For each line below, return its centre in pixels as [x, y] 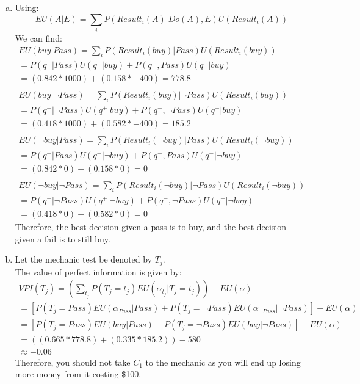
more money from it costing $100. [78, 374]
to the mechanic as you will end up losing [223, 362]
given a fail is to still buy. [63, 238]
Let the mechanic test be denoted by [84, 259]
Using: [27, 7]
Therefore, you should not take [73, 362]
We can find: [38, 38]
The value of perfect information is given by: [98, 271]
